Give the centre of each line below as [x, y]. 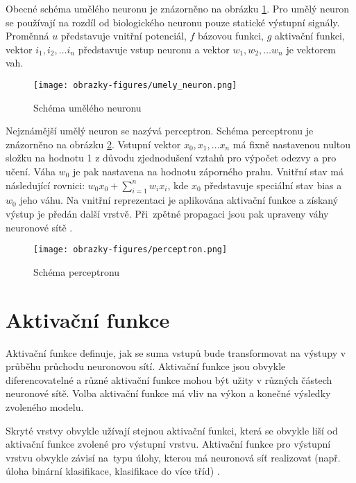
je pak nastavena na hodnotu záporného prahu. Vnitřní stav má [208, 171]
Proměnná [27, 36]
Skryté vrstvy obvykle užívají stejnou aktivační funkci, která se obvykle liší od [172, 430]
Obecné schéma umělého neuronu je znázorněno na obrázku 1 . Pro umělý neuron [178, 8]
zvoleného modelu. [45, 406]
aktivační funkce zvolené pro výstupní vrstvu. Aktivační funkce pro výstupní [168, 444]
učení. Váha [31, 171]
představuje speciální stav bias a [273, 185]
